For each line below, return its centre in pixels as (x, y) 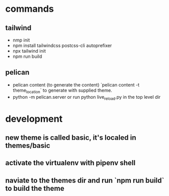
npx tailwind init (29, 51)
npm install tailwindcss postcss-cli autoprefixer (62, 46)
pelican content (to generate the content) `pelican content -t (76, 84)
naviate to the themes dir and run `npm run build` (85, 180)
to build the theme (35, 188)
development (34, 119)
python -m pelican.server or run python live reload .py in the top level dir (87, 97)
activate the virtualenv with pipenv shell (70, 163)
